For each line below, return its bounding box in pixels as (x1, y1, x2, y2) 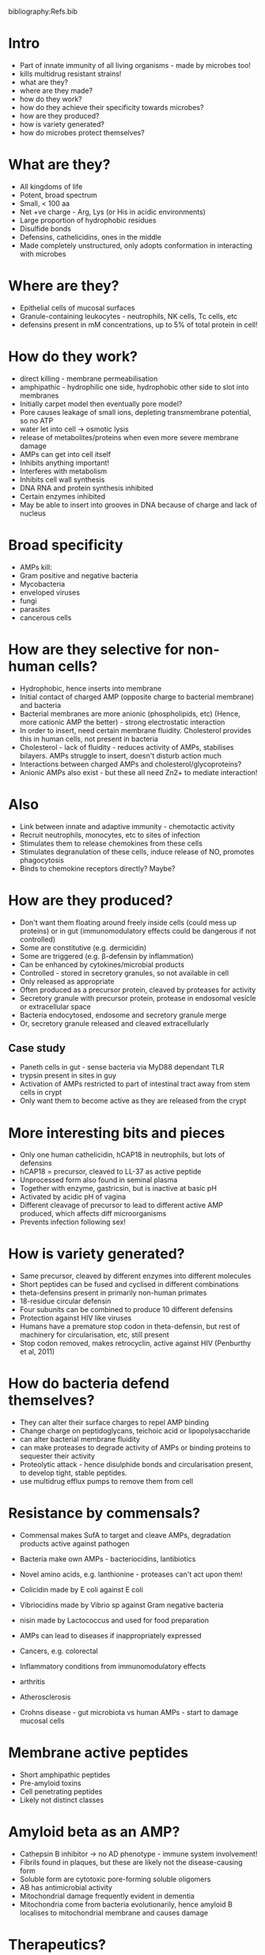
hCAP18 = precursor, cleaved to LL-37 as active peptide (19, 1167, 202, 1177)
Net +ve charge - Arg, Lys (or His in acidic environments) (19, 207, 206, 216)
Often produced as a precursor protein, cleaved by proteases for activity (19, 985, 256, 995)
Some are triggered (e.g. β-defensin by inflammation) (19, 951, 194, 960)
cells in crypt (19, 1088, 62, 1097)
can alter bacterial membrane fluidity (19, 1435, 141, 1444)
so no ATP (19, 416, 54, 425)
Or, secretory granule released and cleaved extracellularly (19, 1018, 210, 1028)
